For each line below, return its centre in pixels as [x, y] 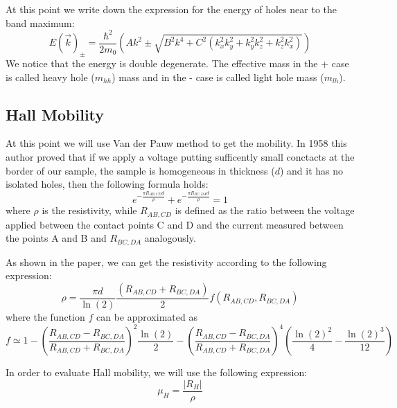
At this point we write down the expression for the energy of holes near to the [171, 9]
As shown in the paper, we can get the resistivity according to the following [166, 261]
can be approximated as [147, 317]
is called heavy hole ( [50, 77]
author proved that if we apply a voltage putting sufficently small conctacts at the [180, 156]
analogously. [170, 238]
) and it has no [311, 170]
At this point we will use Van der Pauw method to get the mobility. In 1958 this [176, 143]
